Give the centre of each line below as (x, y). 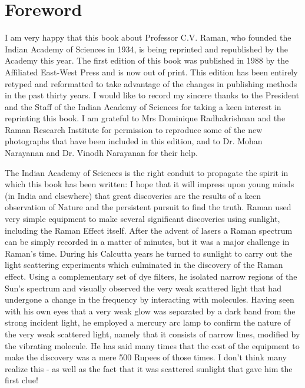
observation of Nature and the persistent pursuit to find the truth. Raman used (148, 207)
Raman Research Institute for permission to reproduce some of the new (134, 129)
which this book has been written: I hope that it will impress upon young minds (150, 184)
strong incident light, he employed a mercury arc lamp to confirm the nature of (148, 322)
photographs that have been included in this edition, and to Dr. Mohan (134, 141)
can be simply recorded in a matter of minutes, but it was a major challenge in (147, 242)
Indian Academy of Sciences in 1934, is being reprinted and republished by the (147, 49)
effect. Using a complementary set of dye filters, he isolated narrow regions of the (151, 276)
